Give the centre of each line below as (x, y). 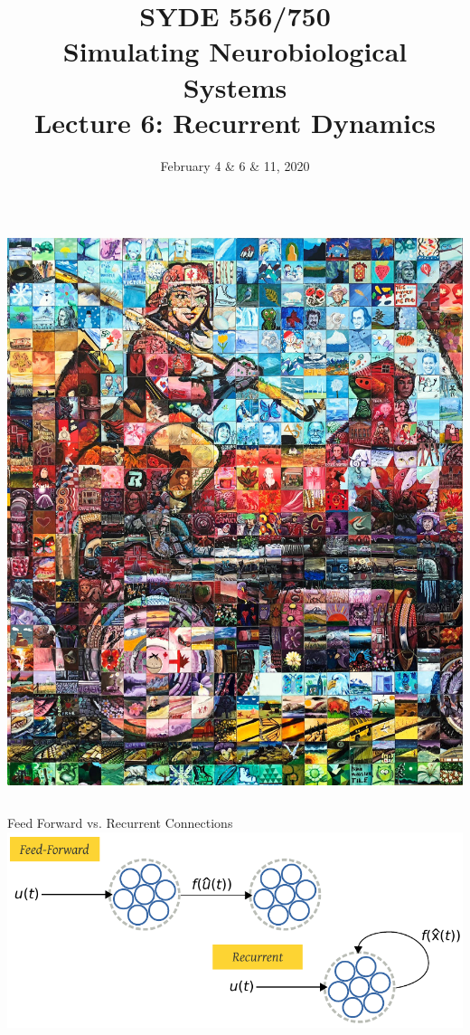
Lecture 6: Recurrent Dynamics (235, 122)
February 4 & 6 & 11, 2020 (235, 165)
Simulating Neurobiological (235, 51)
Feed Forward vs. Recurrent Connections (120, 823)
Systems (235, 86)
